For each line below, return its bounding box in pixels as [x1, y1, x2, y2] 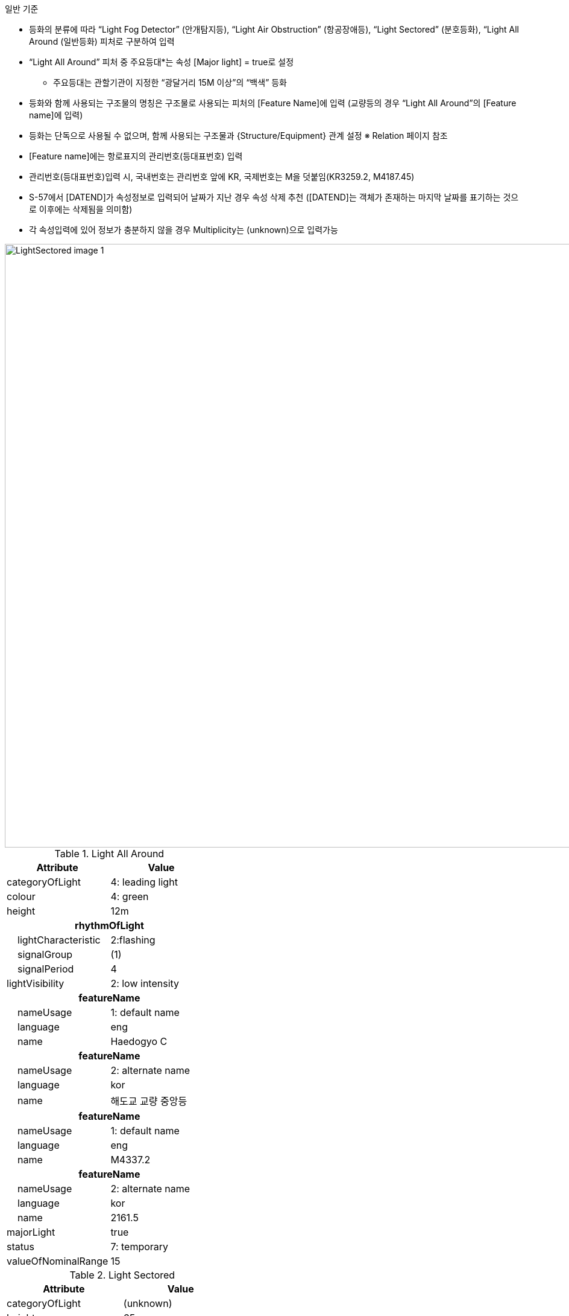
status [7, 1241, 34, 1253]
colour [7, 890, 36, 902]
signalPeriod [17, 963, 74, 975]
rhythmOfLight [74, 919, 144, 931]
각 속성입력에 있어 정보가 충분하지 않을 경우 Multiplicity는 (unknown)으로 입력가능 [29, 225, 338, 235]
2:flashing [110, 934, 156, 946]
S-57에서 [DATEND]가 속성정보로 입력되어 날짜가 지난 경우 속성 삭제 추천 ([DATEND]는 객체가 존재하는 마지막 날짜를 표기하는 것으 [29, 192, 519, 202]
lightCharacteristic [17, 934, 101, 946]
